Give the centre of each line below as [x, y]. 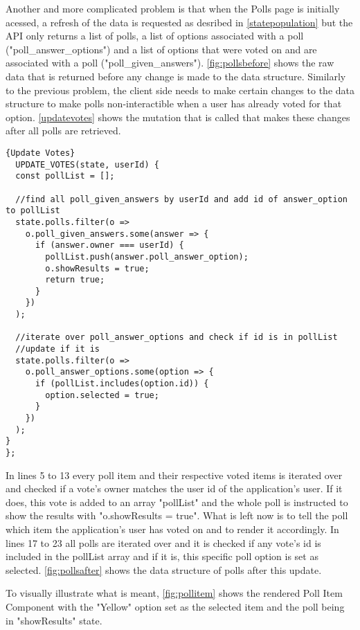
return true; [75, 280]
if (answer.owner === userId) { [109, 245]
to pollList [33, 211]
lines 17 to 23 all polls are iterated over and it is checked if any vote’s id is [163, 542]
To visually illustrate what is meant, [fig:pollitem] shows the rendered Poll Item [174, 593]
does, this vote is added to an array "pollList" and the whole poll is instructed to [177, 502]
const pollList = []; [65, 176]
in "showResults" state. [54, 620]
